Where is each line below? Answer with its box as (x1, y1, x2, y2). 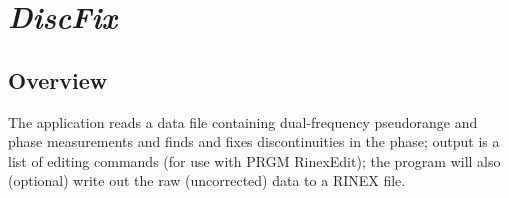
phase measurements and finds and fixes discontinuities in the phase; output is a (8, 131, 500, 152)
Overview (8, 64, 108, 95)
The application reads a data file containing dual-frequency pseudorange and (8, 111, 478, 132)
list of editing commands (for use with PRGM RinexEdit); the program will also (8, 150, 501, 171)
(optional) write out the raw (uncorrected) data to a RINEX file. (8, 170, 406, 191)
